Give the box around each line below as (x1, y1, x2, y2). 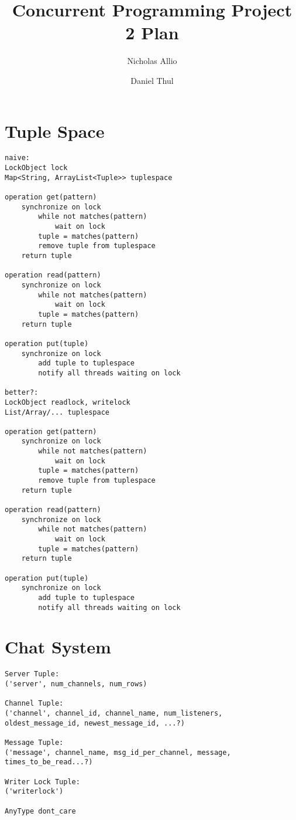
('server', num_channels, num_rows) (5, 680, 147, 689)
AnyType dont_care (5, 807, 76, 815)
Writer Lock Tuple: (5, 777, 80, 786)
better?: (5, 388, 39, 397)
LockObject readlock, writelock (5, 398, 130, 406)
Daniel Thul (130, 74, 174, 86)
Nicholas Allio (127, 55, 177, 67)
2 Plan (125, 21, 179, 45)
